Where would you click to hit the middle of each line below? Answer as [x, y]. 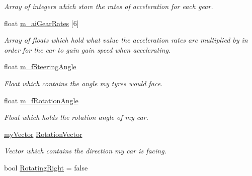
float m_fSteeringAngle [40, 66]
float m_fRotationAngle [41, 100]
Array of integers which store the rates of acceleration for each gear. [109, 6]
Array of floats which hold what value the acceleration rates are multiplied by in [126, 40]
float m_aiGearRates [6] [41, 23]
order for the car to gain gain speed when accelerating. [88, 49]
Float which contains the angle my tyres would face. [83, 83]
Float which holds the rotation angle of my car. [76, 117]
